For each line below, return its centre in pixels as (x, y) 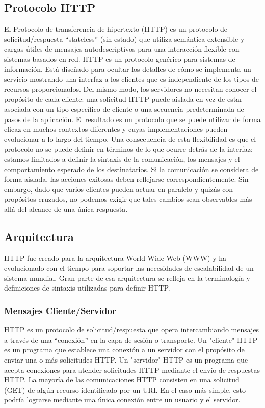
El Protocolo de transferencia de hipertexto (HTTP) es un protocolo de (116, 29)
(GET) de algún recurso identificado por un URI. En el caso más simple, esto (125, 389)
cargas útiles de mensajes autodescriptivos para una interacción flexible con (122, 49)
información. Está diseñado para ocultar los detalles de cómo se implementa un (128, 69)
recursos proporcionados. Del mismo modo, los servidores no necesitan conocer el (130, 89)
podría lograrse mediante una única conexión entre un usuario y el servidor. (122, 400)
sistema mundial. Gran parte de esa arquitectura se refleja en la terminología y (127, 278)
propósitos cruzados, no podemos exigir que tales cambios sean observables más (128, 199)
